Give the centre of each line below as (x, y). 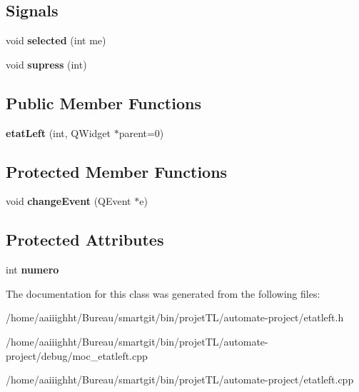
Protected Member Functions (117, 171)
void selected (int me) (56, 40)
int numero (32, 270)
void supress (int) (46, 64)
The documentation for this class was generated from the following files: (163, 293)
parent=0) (141, 132)
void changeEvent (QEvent (69, 201)
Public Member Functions (103, 102)
